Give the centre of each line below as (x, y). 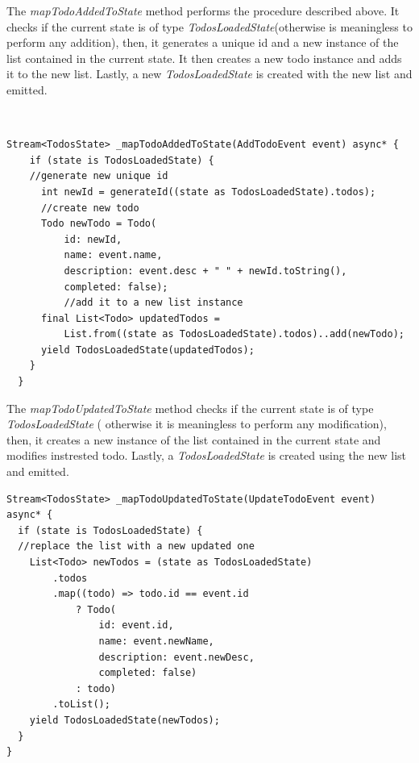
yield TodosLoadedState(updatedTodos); (147, 350)
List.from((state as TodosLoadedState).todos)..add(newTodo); (234, 334)
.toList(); (81, 705)
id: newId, (93, 239)
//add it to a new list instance (153, 303)
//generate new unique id (99, 176)
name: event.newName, (156, 641)
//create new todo (90, 208)
